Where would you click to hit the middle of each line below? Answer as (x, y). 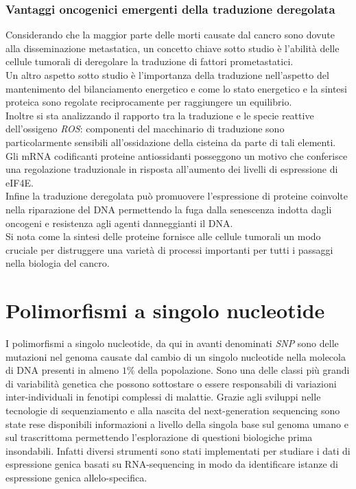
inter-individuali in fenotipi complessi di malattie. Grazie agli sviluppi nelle (163, 397)
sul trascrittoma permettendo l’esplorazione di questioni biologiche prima (159, 437)
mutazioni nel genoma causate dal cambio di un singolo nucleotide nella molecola (176, 356)
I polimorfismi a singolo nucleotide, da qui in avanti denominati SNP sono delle (172, 343)
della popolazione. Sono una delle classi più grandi (244, 370)
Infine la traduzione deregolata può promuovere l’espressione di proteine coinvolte (177, 196)
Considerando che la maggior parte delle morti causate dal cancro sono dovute (170, 35)
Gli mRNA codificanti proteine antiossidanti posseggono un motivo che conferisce (177, 155)
